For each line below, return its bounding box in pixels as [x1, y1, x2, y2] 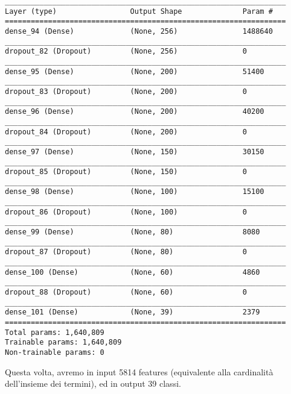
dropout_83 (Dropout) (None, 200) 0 [5, 87, 247, 96]
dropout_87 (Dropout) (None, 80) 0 [5, 248, 247, 257]
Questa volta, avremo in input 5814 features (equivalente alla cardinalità [5, 365, 273, 378]
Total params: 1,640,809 [5, 328, 104, 337]
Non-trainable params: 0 [5, 348, 104, 357]
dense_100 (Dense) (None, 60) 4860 [5, 267, 260, 277]
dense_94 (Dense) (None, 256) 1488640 [5, 27, 273, 36]
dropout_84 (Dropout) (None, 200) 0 [5, 127, 247, 136]
